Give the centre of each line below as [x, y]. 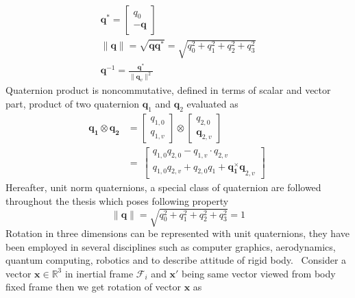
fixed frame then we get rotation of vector [93, 287]
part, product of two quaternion [72, 103]
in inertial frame [99, 273]
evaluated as [212, 103]
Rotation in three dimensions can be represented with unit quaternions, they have [177, 233]
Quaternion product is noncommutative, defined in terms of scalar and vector [168, 90]
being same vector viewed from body [259, 273]
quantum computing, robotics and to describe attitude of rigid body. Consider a [176, 260]
